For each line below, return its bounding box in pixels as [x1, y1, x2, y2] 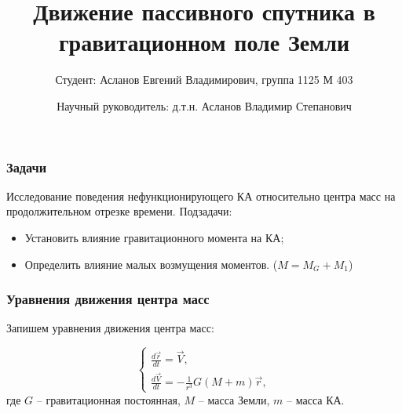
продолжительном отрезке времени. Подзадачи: [6, 203, 232, 219]
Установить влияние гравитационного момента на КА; [24, 229, 284, 245]
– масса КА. [287, 391, 345, 408]
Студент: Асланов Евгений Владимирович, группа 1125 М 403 [55, 71, 353, 88]
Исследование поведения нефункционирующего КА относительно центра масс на [6, 187, 396, 204]
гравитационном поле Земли [58, 26, 350, 58]
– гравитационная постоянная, [36, 391, 181, 408]
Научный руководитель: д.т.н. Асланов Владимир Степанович [57, 97, 352, 114]
